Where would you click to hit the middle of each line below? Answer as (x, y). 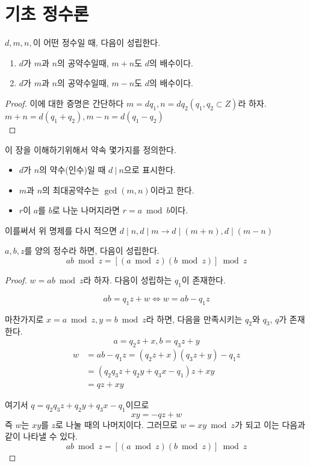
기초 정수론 (47, 14)
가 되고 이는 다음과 (270, 424)
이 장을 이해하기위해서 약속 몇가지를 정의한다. (91, 149)
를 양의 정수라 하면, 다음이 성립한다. (92, 250)
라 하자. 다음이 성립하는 (128, 280)
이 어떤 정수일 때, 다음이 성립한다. (97, 43)
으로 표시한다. (150, 170)
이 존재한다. (203, 280)
